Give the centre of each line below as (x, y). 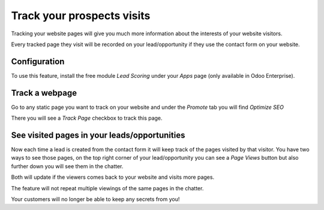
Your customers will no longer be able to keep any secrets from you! (95, 199)
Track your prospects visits (81, 16)
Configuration (38, 61)
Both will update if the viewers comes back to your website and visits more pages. (113, 177)
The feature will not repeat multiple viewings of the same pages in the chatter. (107, 188)
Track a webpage (44, 93)
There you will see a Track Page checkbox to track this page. (87, 118)
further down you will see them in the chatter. (67, 166)
